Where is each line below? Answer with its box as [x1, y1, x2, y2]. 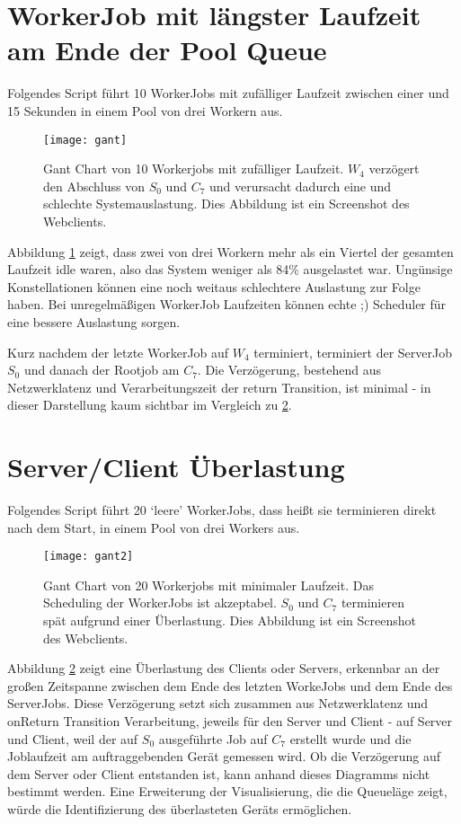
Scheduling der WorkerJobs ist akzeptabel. [43, 593, 277, 612]
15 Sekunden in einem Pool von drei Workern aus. [7, 101, 283, 120]
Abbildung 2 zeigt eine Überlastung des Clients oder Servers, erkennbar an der [7, 659, 440, 678]
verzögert [368, 159, 420, 178]
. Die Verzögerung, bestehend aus [197, 360, 382, 379]
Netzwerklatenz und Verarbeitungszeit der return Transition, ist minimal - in [7, 377, 431, 396]
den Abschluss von [43, 176, 146, 195]
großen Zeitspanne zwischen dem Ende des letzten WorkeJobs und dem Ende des [7, 676, 453, 695]
